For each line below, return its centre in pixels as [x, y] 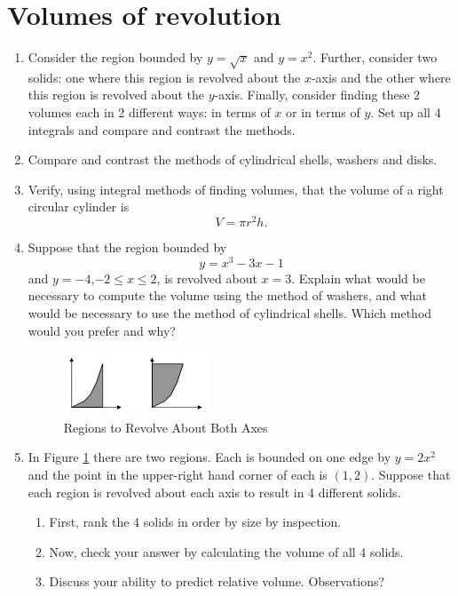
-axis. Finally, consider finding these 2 [317, 95]
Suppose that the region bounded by [127, 247]
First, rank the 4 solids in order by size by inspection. [195, 522]
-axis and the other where [381, 77]
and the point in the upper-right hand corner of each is [178, 474]
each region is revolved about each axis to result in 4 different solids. [214, 492]
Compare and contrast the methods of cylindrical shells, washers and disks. [233, 159]
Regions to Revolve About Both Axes [166, 427]
